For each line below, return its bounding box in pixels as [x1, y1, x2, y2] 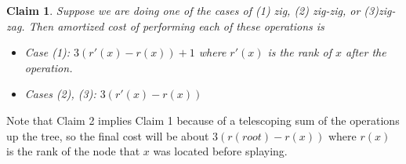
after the [345, 44, 386, 60]
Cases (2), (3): [24, 86, 96, 102]
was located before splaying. [153, 143, 288, 159]
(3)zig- [364, 2, 396, 18]
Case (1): [24, 44, 71, 60]
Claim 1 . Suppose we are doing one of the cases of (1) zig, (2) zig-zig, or [6, 2, 361, 18]
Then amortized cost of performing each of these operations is [28, 17, 324, 34]
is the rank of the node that [6, 143, 140, 159]
